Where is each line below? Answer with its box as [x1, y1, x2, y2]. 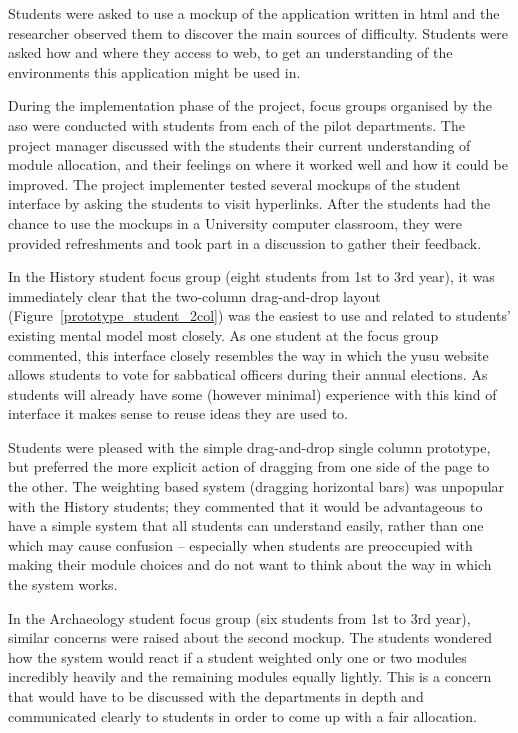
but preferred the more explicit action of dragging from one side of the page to [8, 456, 490, 477]
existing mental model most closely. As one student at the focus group [8, 324, 439, 345]
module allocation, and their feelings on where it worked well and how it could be [8, 154, 508, 175]
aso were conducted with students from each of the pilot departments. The [8, 114, 465, 135]
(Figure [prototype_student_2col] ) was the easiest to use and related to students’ [8, 305, 511, 326]
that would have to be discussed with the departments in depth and [8, 686, 424, 706]
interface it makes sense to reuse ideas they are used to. [8, 403, 349, 424]
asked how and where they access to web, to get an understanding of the [8, 42, 453, 63]
